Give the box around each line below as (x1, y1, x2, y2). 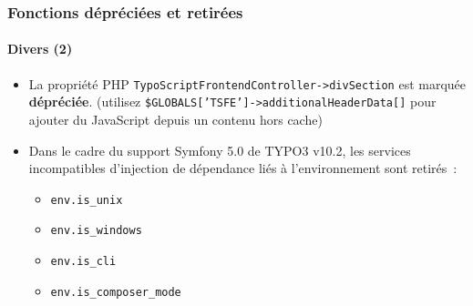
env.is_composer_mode (50, 285, 181, 299)
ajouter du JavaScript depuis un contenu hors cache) (28, 109, 323, 128)
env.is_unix (50, 193, 123, 207)
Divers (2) (7, 39, 73, 58)
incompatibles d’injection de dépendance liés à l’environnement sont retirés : (28, 158, 458, 178)
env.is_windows (50, 224, 142, 238)
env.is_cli (50, 255, 117, 269)
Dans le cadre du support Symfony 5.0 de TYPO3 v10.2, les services (28, 140, 411, 159)
